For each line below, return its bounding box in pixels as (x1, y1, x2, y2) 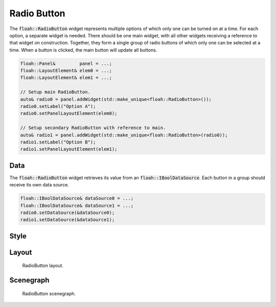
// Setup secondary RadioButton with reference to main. (20, 125, 166, 131)
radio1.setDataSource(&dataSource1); (20, 217, 115, 223)
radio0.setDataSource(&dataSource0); (20, 210, 115, 216)
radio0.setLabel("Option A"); (20, 104, 96, 109)
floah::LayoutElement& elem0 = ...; (20, 68, 112, 74)
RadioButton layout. (22, 263, 64, 269)
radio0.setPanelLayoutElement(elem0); (20, 110, 118, 116)
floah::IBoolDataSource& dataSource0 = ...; (20, 196, 134, 201)
